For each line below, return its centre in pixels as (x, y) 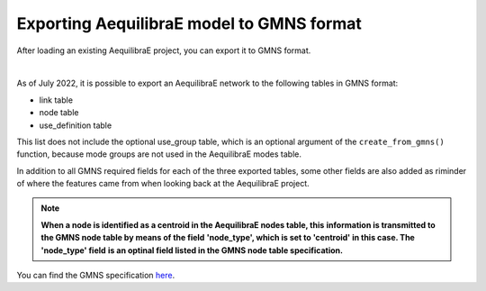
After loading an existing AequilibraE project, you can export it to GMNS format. (164, 50)
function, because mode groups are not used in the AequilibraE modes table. (159, 154)
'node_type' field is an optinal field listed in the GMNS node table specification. (192, 250)
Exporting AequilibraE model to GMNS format (189, 23)
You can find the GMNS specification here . (96, 276)
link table (56, 100)
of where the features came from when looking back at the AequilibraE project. (163, 184)
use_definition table (76, 125)
